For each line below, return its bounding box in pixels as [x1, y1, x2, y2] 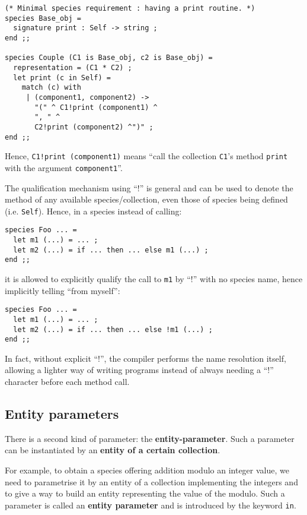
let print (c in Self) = [13, 73, 111, 82]
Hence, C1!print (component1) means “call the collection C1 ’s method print [5, 150, 288, 162]
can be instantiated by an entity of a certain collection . [5, 444, 220, 456]
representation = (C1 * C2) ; [13, 63, 132, 72]
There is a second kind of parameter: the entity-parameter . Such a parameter [5, 432, 295, 444]
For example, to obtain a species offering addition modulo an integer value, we [5, 464, 289, 476]
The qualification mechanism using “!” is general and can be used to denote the [5, 181, 293, 194]
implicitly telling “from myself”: [5, 284, 120, 296]
